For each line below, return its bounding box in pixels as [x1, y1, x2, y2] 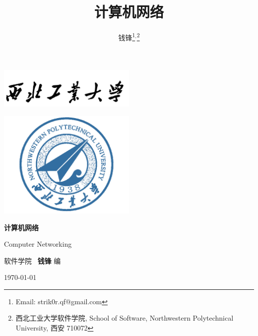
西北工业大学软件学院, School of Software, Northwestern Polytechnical [15, 313, 234, 323]
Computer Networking [4, 239, 72, 249]
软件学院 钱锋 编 [4, 255, 61, 266]
